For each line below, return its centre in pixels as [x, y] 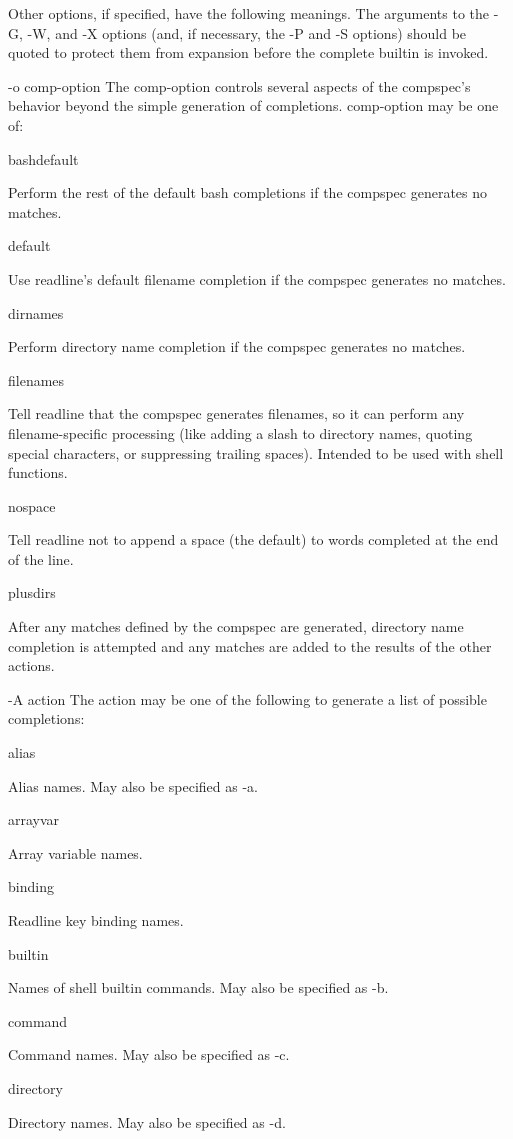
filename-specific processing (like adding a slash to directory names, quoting [240, 432]
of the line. [41, 558]
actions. [31, 665]
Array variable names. [75, 852]
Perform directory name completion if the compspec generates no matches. [237, 346]
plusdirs [32, 592]
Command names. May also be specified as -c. [149, 1054]
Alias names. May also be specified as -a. [133, 785]
